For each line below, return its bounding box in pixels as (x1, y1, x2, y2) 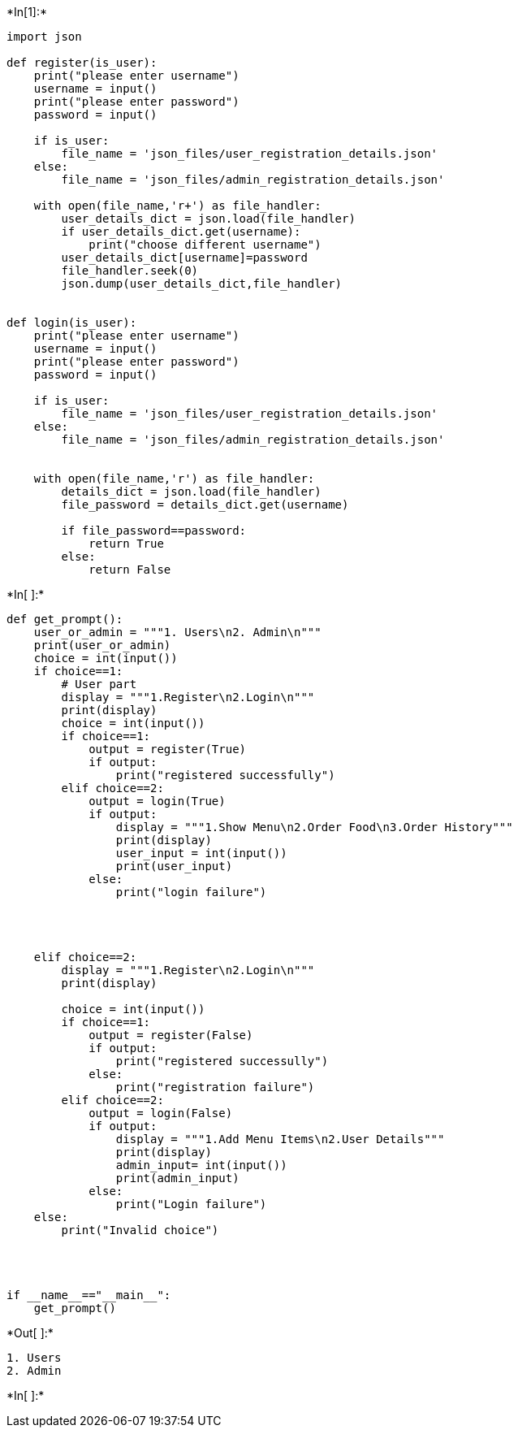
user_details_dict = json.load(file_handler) (61, 212, 356, 225)
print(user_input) (115, 860, 233, 873)
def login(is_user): (6, 316, 137, 329)
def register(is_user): (6, 56, 158, 69)
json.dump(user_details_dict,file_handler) (61, 277, 343, 290)
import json (6, 30, 82, 43)
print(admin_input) (115, 1172, 240, 1185)
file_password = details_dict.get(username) (61, 498, 349, 511)
